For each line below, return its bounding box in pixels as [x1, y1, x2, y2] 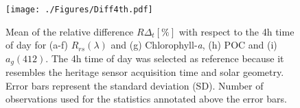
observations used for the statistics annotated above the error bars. [5, 92, 287, 106]
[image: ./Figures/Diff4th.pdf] [5, 5, 153, 14]
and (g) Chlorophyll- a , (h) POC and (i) [111, 38, 277, 52]
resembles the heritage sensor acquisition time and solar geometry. [5, 65, 284, 79]
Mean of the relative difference [5, 24, 134, 38]
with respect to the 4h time [178, 24, 295, 38]
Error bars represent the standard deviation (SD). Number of [5, 78, 264, 92]
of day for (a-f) [5, 38, 69, 52]
